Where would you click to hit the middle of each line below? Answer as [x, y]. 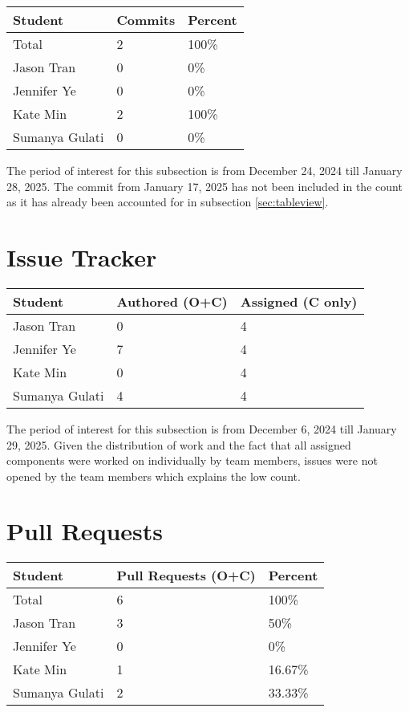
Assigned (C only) [299, 301]
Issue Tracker [82, 256]
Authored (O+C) [172, 301]
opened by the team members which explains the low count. [154, 476]
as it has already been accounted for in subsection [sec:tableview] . [168, 202]
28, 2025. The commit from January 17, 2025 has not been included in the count [204, 186]
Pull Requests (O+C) [186, 576]
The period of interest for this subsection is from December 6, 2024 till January [202, 428]
